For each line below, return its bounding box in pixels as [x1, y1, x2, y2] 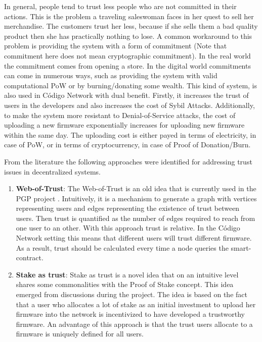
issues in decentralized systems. [4, 166, 101, 177]
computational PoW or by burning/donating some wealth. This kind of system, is [4, 80, 257, 90]
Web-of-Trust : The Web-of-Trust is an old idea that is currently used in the [16, 183, 256, 194]
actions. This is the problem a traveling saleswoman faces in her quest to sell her [4, 11, 254, 21]
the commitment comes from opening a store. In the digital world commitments [4, 60, 251, 71]
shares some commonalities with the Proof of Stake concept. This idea [16, 279, 234, 290]
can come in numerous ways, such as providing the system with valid [4, 70, 217, 81]
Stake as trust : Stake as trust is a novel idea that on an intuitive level [16, 269, 239, 279]
